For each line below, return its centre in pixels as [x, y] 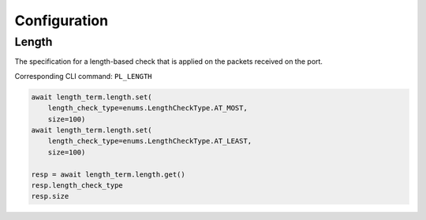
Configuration [62, 21]
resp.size [50, 196]
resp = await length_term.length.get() [108, 174]
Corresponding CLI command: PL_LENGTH [83, 76]
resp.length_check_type [77, 185]
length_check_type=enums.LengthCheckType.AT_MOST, [148, 108]
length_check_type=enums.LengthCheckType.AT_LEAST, [150, 141]
